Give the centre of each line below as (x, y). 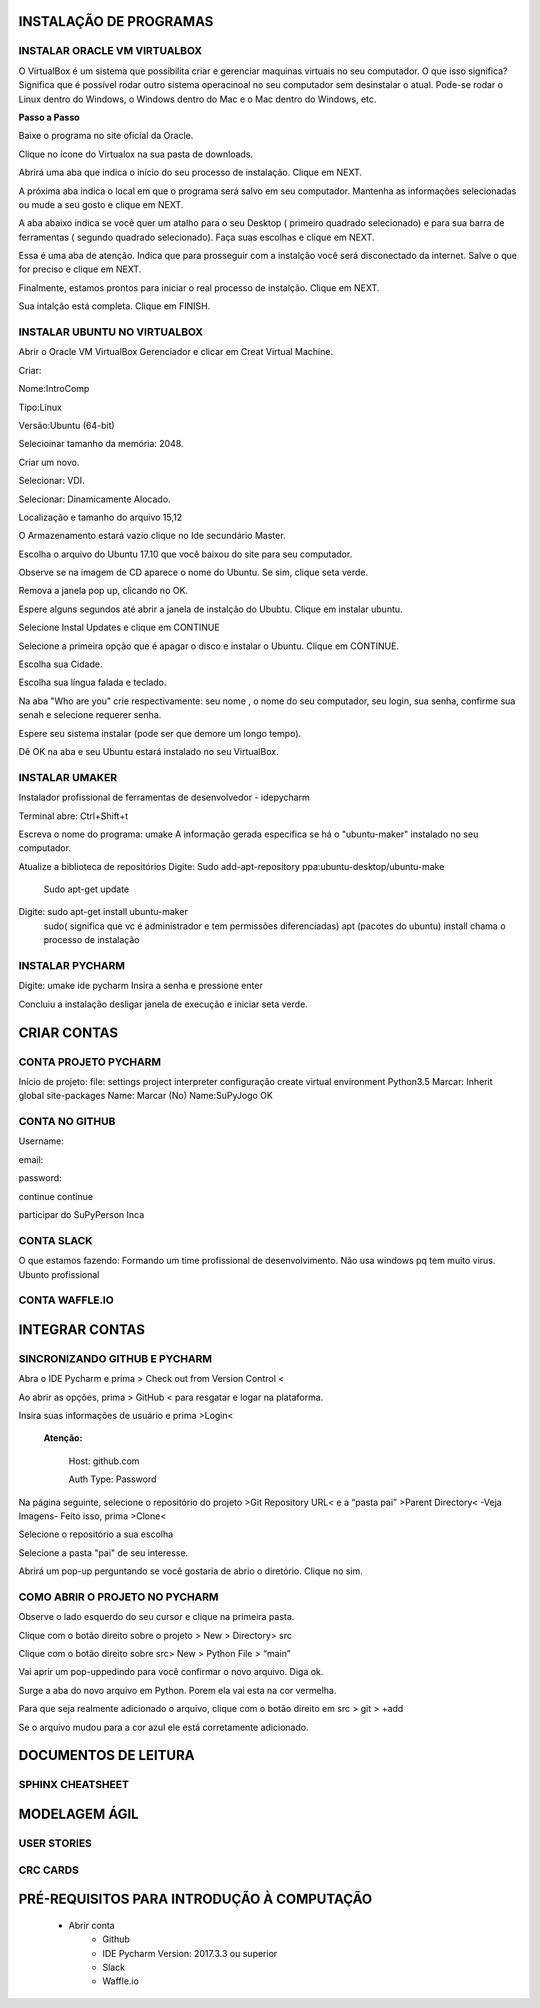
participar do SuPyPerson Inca (81, 1215)
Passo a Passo (49, 117)
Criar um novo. (49, 462)
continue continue (56, 1196)
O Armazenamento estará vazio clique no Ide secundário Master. (152, 536)
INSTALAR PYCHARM (71, 965)
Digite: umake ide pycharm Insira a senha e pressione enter (141, 986)
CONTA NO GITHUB (67, 1122)
